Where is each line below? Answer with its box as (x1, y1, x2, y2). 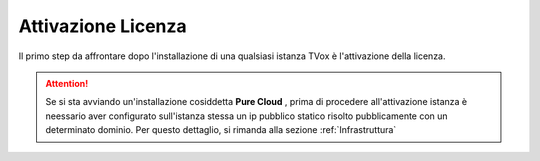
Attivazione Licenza (18, 15, 187, 37)
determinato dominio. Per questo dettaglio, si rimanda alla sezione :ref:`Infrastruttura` (45, 124, 397, 136)
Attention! (45, 77, 89, 89)
